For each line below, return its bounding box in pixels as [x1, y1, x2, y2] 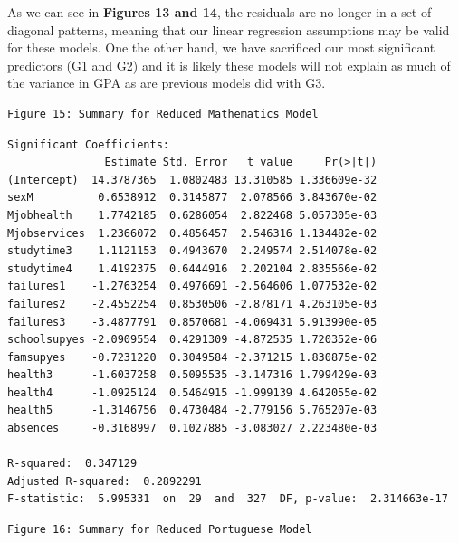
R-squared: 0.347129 [7, 457, 138, 471]
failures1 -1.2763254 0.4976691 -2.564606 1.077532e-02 [7, 280, 378, 293]
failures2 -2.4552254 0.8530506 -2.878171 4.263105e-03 [7, 297, 378, 310]
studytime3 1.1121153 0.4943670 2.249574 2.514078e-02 [7, 244, 378, 258]
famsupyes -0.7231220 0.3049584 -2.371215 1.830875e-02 [7, 350, 378, 364]
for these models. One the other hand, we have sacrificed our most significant [7, 38, 435, 57]
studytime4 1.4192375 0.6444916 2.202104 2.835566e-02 [7, 262, 378, 275]
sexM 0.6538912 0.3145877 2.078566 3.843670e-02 [7, 191, 378, 205]
